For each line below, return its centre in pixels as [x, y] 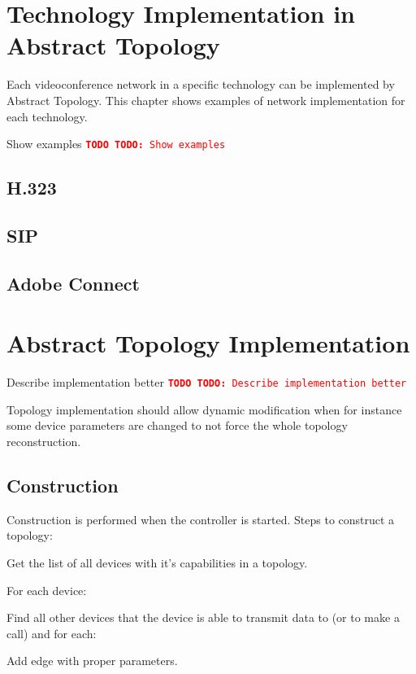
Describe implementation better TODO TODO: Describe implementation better [207, 382]
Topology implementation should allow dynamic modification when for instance [204, 409]
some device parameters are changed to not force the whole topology [177, 425]
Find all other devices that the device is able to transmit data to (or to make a [203, 617]
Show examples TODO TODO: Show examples [116, 144]
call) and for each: [52, 633]
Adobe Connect [73, 283]
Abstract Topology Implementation [208, 343]
